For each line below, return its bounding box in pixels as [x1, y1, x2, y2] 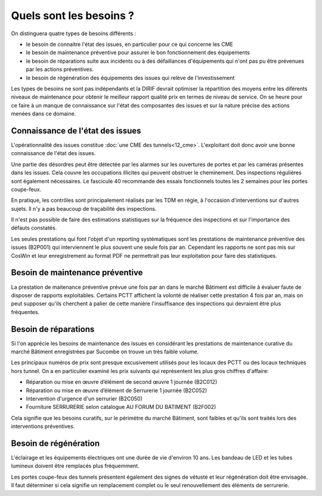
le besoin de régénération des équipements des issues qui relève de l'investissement [26, 74, 235, 81]
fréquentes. [11, 308, 40, 316]
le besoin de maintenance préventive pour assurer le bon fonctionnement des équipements [26, 49, 250, 56]
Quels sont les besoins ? [11, 9, 134, 22]
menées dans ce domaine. [11, 110, 76, 118]
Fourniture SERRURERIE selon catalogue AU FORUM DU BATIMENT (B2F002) [26, 403, 216, 411]
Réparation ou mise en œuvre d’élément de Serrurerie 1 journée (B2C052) [26, 387, 208, 394]
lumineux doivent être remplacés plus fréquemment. [11, 463, 140, 470]
